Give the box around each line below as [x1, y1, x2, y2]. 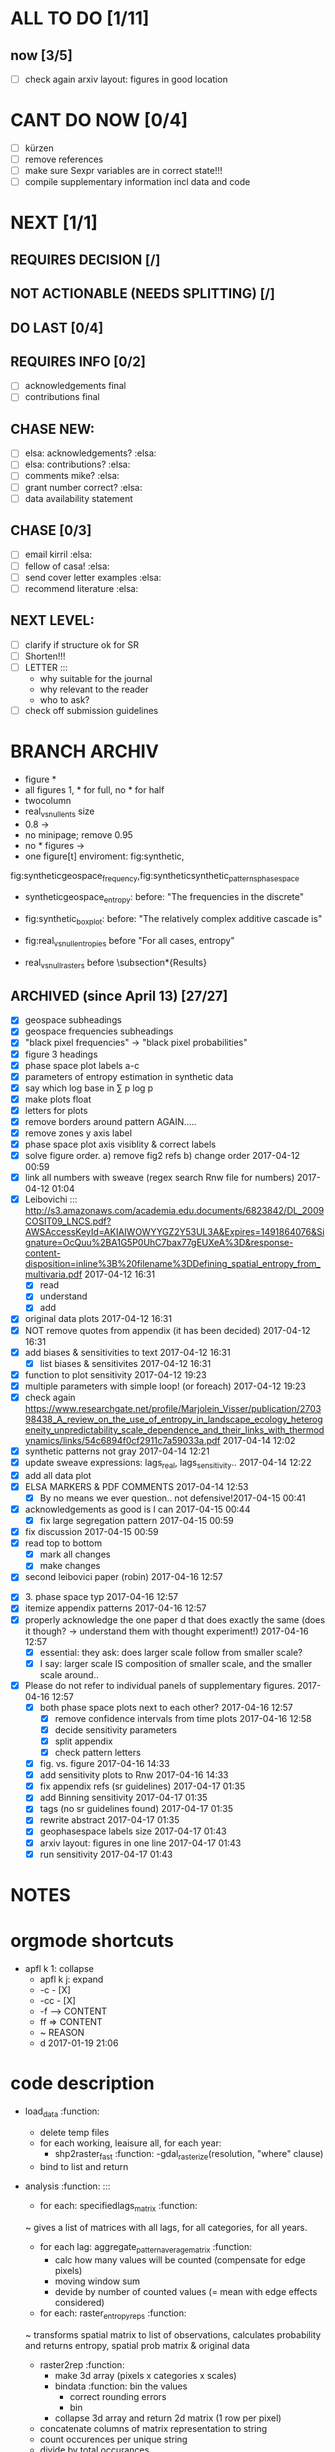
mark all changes [39, 1548, 111, 1561]
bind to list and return [39, 2161, 129, 2173]
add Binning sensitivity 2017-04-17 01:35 [39, 1792, 208, 1804]
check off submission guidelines [24, 704, 159, 716]
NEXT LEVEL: [10, 612, 95, 629]
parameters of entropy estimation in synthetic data [24, 1070, 234, 1082]
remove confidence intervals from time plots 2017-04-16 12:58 [54, 1712, 312, 1724]
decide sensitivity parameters [54, 1723, 178, 1736]
